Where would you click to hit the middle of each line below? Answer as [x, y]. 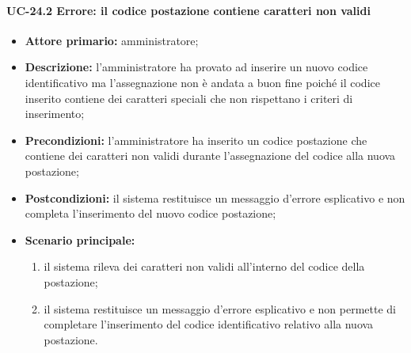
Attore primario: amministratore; [112, 40]
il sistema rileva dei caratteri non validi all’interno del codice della [204, 266]
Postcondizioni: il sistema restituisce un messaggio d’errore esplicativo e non [215, 197]
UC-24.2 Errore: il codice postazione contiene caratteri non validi [188, 10]
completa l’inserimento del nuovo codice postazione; [150, 213]
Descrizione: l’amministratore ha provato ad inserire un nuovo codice [196, 67]
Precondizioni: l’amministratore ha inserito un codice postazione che [196, 140]
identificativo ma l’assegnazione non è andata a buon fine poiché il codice [202, 82]
